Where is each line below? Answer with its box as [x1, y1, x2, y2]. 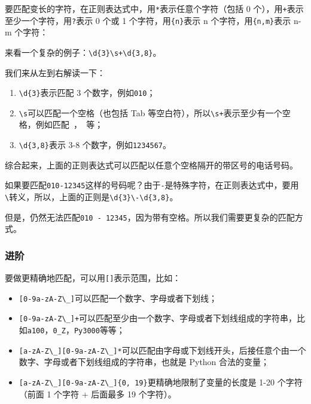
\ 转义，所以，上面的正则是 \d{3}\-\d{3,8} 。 [5, 191, 178, 203]
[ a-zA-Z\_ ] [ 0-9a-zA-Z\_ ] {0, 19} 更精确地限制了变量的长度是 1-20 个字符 [19, 376, 303, 388]
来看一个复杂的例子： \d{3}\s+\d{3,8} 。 [5, 46, 161, 58]
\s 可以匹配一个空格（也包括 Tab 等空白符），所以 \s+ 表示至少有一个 [19, 106, 282, 119]
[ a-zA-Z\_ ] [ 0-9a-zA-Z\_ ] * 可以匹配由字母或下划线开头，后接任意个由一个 [19, 343, 306, 356]
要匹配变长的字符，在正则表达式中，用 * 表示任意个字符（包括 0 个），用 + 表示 [5, 2, 304, 14]
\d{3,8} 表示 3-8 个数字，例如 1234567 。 [19, 138, 172, 151]
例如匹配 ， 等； [35, 118, 103, 131]
